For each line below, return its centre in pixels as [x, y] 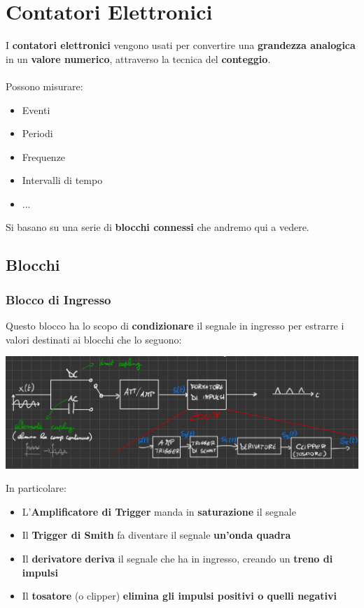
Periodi [37, 133]
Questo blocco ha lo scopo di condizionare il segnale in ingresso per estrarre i [175, 326]
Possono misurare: [44, 86]
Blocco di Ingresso [58, 299]
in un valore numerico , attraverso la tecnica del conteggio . [138, 58]
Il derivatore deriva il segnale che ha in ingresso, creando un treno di [177, 559]
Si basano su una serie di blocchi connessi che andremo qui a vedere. [157, 227]
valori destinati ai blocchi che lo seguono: [94, 339]
